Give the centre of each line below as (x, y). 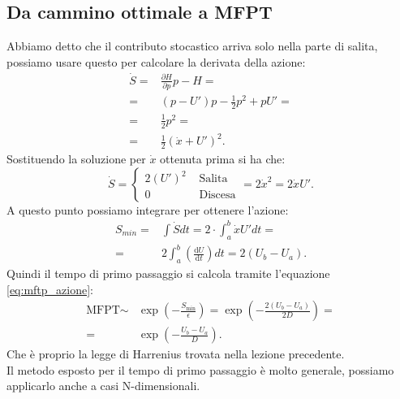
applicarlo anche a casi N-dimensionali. (103, 386)
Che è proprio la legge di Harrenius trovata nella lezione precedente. (176, 354)
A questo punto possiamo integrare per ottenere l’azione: (148, 209)
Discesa (217, 195)
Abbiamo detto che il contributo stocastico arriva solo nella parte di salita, (192, 46)
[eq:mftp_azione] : (50, 289)
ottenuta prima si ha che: (223, 159)
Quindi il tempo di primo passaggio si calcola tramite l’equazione (168, 273)
